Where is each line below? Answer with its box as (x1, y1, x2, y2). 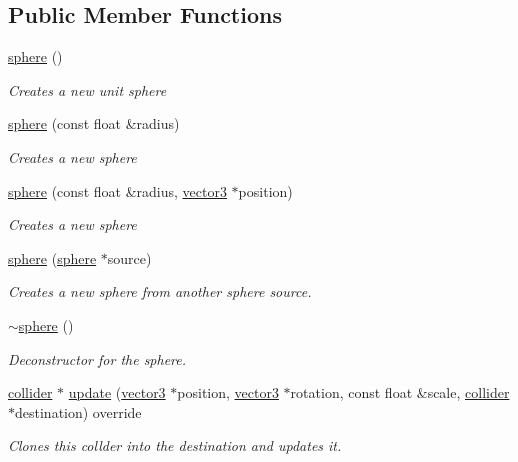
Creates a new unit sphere (8, 79, 167, 100)
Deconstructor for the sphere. (8, 348, 187, 369)
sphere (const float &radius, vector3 (8, 180, 227, 201)
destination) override (15, 401, 142, 422)
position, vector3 (177, 382, 279, 403)
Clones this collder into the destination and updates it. (8, 435, 342, 456)
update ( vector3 (68, 382, 166, 403)
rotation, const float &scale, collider (290, 382, 510, 403)
